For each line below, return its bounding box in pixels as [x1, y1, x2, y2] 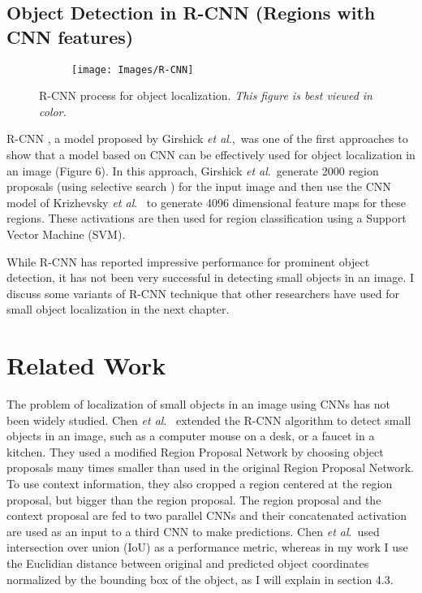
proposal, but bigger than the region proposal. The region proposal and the [6, 491, 381, 508]
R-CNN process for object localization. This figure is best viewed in [39, 87, 372, 104]
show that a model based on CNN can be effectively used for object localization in [6, 146, 416, 163]
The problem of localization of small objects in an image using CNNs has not [6, 396, 390, 413]
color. [39, 102, 67, 119]
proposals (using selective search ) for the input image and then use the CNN [6, 178, 391, 195]
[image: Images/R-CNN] [71, 63, 194, 76]
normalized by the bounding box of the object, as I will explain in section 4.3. [6, 570, 394, 587]
